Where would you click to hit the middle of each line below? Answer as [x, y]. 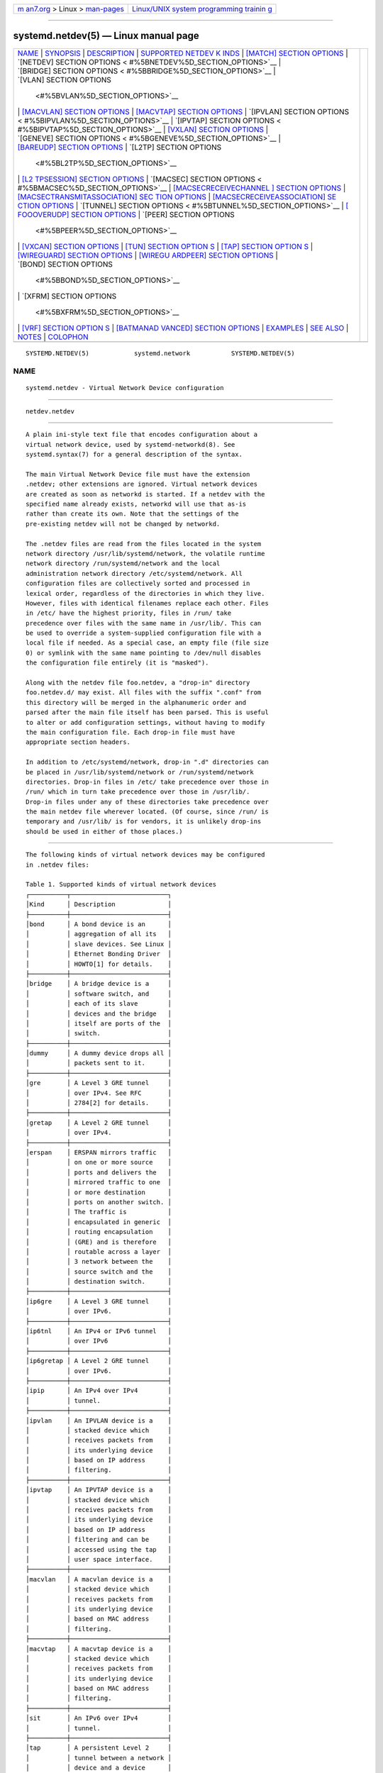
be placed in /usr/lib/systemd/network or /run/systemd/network [140, 772]
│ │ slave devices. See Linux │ [99, 944]
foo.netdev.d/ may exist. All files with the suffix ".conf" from [144, 693]
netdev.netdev [50, 411]
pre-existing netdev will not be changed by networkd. [123, 524]
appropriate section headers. [78, 742]
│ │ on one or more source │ [99, 1162]
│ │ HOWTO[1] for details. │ [99, 964]
